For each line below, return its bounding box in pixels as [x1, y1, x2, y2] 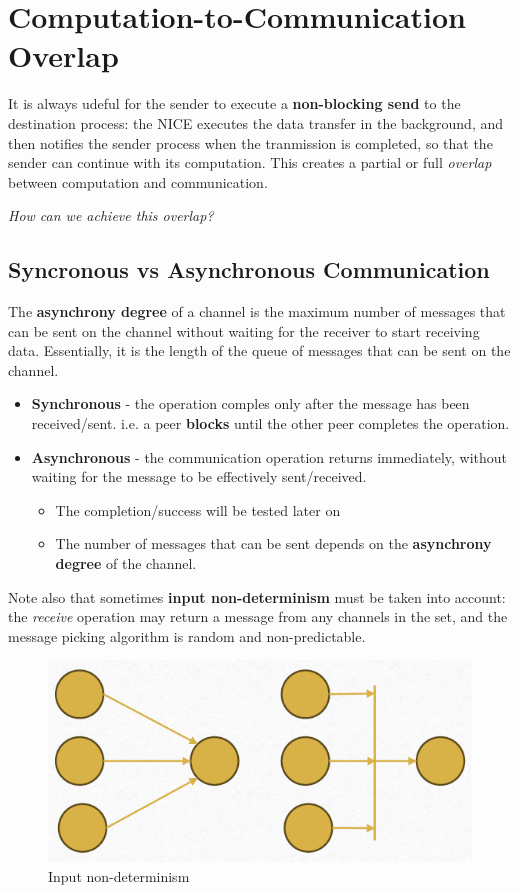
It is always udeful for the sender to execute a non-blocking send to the [8, 93, 461, 114]
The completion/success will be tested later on [55, 499, 341, 520]
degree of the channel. [55, 553, 197, 574]
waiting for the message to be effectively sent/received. [31, 466, 367, 487]
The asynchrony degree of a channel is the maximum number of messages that [8, 301, 506, 322]
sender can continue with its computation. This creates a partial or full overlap [8, 152, 492, 173]
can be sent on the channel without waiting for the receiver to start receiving [8, 320, 480, 341]
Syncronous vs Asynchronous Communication [8, 254, 490, 285]
